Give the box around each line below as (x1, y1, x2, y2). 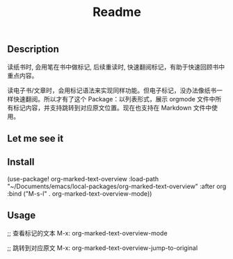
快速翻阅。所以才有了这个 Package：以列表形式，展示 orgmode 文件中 (13, 94, 216, 103)
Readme (93, 4, 141, 20)
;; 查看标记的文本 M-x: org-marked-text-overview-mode (7, 228, 168, 237)
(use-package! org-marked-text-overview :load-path (7, 174, 159, 183)
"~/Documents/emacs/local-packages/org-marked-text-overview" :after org (7, 182, 227, 190)
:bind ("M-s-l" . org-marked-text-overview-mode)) (7, 189, 152, 198)
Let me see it (7, 133, 64, 144)
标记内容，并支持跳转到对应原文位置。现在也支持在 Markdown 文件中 (13, 103, 212, 112)
